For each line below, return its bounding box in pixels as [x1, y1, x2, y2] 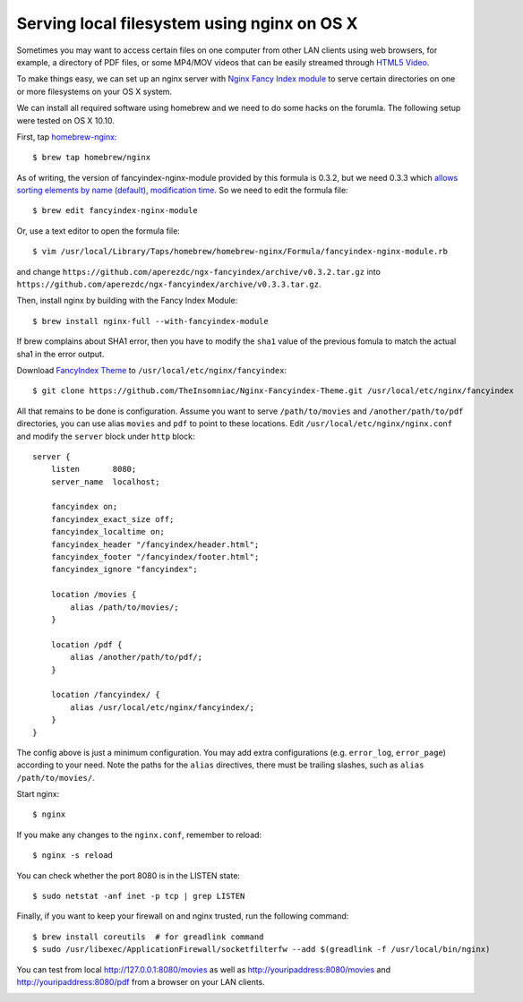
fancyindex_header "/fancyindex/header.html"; [50, 539, 260, 550]
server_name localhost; [50, 476, 160, 487]
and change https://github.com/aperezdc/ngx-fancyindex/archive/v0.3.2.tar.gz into [16, 266, 381, 277]
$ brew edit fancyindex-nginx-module [32, 206, 199, 216]
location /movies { [50, 589, 137, 600]
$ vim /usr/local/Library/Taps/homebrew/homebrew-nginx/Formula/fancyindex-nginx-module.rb [32, 246, 448, 257]
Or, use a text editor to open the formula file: [16, 225, 181, 236]
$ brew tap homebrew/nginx [32, 152, 151, 163]
